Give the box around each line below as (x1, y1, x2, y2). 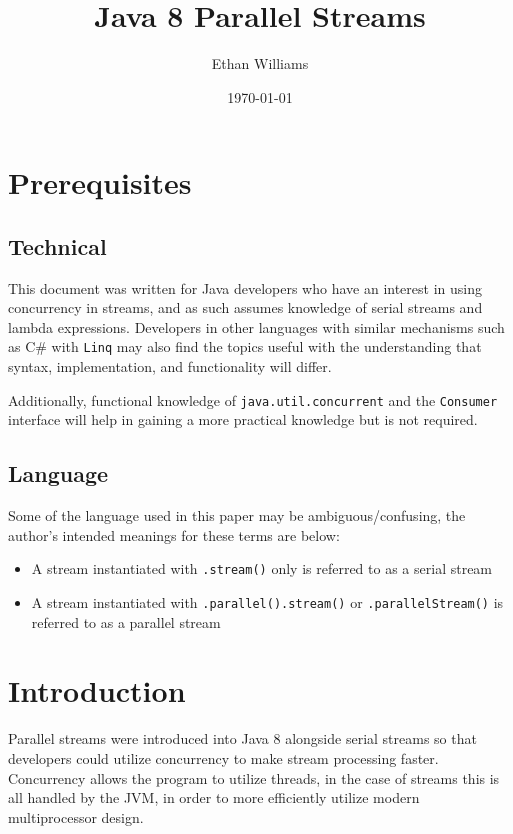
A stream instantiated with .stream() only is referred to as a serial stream (31, 558, 493, 579)
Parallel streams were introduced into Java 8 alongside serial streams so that (8, 728, 477, 749)
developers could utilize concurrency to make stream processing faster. (8, 748, 439, 768)
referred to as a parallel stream (31, 611, 221, 632)
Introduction (8, 670, 186, 711)
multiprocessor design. (8, 806, 144, 827)
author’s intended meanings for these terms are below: (8, 524, 340, 545)
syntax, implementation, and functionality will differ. (8, 356, 332, 377)
